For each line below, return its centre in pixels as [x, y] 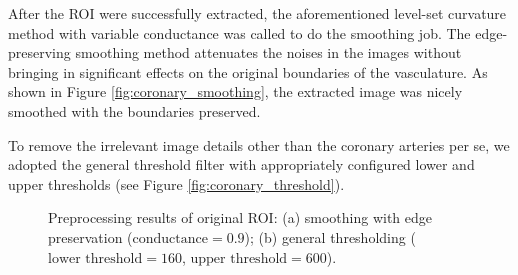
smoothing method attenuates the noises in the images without [268, 52]
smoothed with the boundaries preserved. [134, 110]
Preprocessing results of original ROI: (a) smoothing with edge [240, 217]
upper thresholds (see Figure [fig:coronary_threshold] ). [176, 183]
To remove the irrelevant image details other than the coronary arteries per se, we [259, 144]
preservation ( [90, 236]
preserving [39, 52]
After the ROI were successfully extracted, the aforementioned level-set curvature [257, 13]
